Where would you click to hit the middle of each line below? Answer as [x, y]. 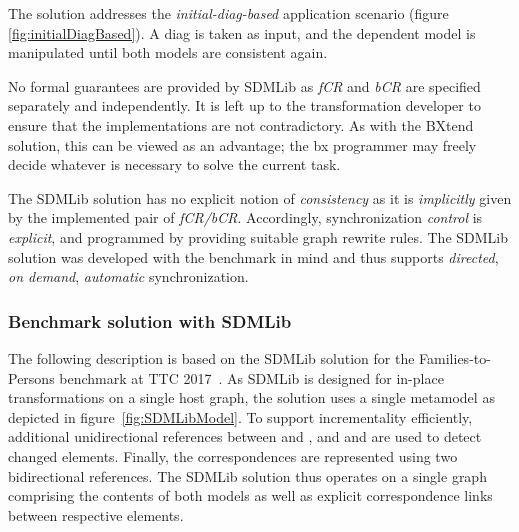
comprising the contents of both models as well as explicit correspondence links [250, 495]
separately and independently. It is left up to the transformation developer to [244, 105]
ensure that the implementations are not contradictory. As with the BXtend [241, 124]
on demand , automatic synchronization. [128, 276]
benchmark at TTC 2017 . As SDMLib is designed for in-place [251, 377]
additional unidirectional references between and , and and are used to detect [245, 436]
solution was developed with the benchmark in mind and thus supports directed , [253, 256]
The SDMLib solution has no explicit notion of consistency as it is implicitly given [260, 197]
